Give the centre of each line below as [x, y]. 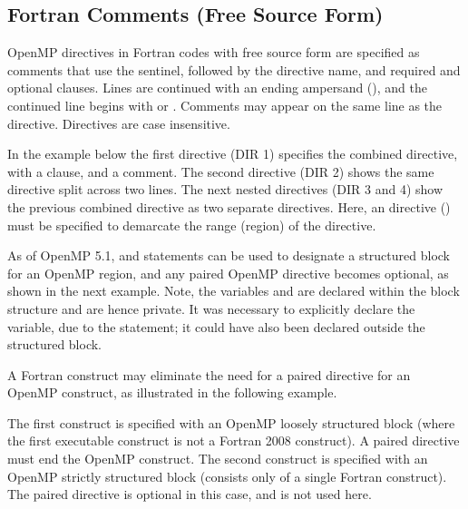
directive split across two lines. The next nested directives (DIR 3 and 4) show [225, 189]
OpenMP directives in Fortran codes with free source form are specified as [214, 52]
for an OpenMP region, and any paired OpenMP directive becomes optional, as [228, 273]
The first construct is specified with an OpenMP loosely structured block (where [231, 422]
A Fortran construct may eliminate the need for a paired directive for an [209, 374]
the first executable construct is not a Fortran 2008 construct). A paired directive [234, 440]
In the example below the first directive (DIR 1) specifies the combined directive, [233, 154]
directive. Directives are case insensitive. [119, 123]
